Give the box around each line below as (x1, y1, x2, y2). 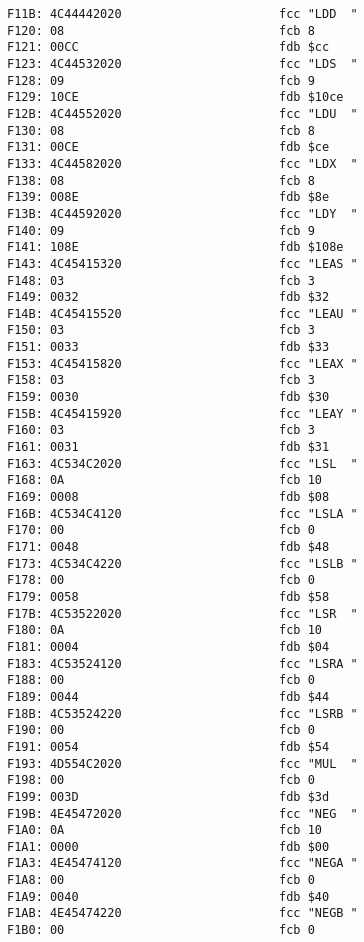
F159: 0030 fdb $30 (7, 390, 330, 405)
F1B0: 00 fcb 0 (7, 923, 315, 938)
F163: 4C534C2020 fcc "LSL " (7, 456, 358, 471)
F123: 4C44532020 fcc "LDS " (7, 56, 358, 71)
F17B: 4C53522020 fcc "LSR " (7, 606, 358, 621)
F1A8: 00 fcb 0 (7, 873, 315, 888)
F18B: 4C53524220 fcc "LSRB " (7, 706, 358, 721)
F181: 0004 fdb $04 (7, 639, 330, 654)
